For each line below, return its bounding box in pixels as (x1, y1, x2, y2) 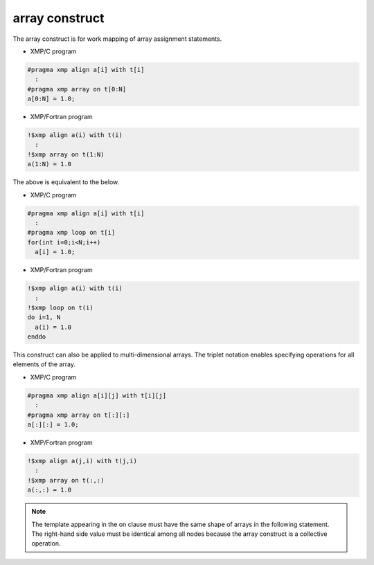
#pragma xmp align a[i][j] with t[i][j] (27, 391, 166, 400)
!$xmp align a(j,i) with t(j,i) (27, 457, 138, 465)
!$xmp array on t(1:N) (27, 150, 105, 159)
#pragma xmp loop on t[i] (27, 228, 116, 237)
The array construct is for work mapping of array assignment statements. (12, 35, 222, 43)
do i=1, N (27, 314, 61, 321)
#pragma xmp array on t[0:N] (27, 85, 127, 93)
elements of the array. (12, 360, 76, 368)
